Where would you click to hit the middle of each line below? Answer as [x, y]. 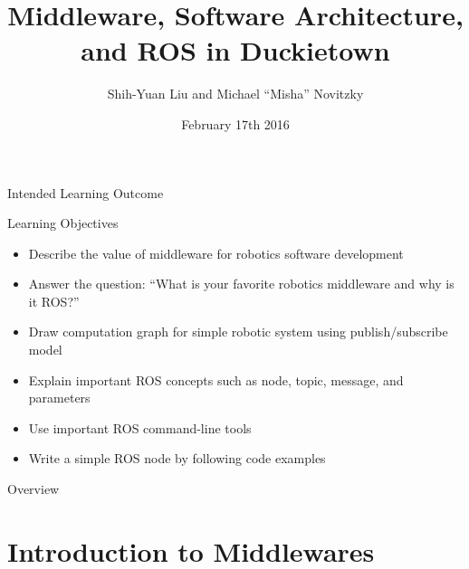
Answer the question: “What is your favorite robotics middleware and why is [241, 284]
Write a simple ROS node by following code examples [177, 458]
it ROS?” [54, 301]
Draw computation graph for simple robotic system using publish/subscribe [238, 332]
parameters [59, 398]
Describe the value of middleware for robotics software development [216, 253]
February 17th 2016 [235, 123]
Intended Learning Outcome [86, 192]
